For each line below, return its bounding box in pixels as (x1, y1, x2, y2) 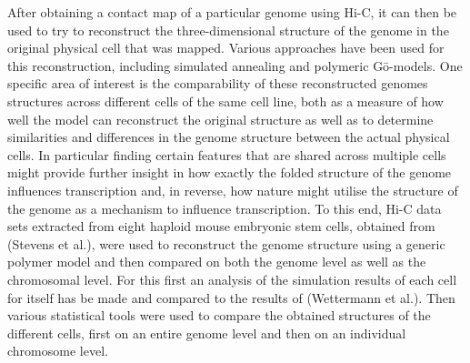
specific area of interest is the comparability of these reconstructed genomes (7, 74, 428, 93)
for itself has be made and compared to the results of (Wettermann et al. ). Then (7, 287, 455, 307)
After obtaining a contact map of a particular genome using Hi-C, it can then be (7, 3, 457, 21)
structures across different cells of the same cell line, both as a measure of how (7, 91, 444, 110)
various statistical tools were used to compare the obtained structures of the (7, 306, 431, 325)
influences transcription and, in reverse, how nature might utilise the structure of (7, 180, 458, 199)
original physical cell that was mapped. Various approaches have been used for (7, 38, 445, 57)
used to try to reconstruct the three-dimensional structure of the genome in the (7, 20, 449, 39)
